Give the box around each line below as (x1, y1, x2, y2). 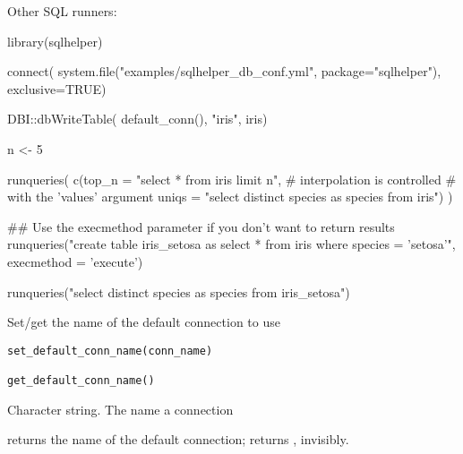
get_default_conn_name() (7, 374, 155, 388)
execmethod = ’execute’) (7, 252, 143, 270)
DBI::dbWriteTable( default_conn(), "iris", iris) (7, 109, 268, 128)
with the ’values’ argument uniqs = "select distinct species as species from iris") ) (7, 187, 453, 206)
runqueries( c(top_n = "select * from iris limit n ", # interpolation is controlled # (7, 169, 457, 188)
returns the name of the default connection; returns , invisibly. (7, 430, 349, 449)
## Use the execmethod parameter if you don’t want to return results (7, 217, 395, 236)
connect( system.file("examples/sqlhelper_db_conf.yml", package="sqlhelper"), (7, 62, 442, 81)
